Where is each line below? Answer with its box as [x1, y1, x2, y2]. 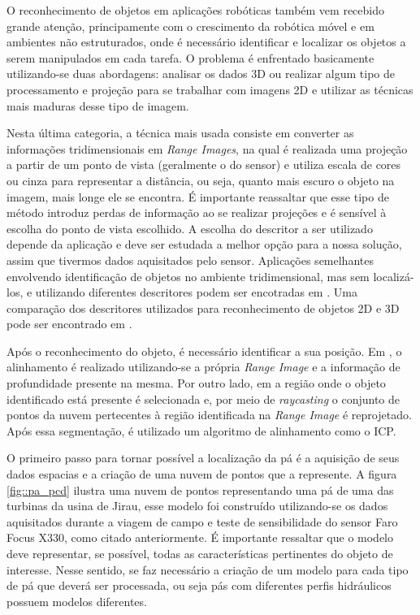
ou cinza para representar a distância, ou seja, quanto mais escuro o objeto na [6, 171, 395, 188]
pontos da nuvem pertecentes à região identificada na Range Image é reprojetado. [6, 406, 412, 423]
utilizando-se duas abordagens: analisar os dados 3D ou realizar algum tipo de [6, 65, 396, 82]
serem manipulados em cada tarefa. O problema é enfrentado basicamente [6, 49, 375, 66]
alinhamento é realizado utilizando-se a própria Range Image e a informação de [6, 358, 401, 375]
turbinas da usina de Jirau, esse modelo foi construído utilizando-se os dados [6, 497, 388, 514]
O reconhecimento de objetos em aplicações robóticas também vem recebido [6, 2, 384, 18]
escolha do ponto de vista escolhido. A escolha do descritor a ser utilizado [6, 219, 373, 236]
